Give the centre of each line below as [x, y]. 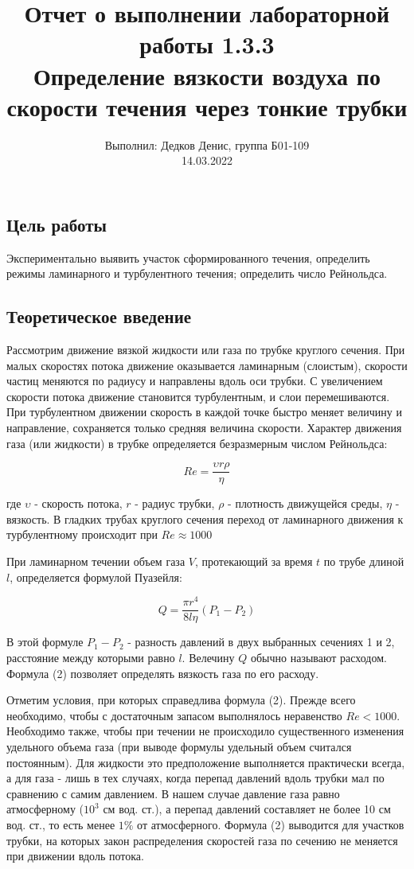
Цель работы [57, 224]
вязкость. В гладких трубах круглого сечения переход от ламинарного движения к [205, 518]
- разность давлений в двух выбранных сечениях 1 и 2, [261, 642]
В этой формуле [45, 642]
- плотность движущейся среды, [305, 503]
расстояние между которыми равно [91, 657]
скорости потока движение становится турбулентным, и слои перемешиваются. [198, 396]
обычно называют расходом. [318, 657]
